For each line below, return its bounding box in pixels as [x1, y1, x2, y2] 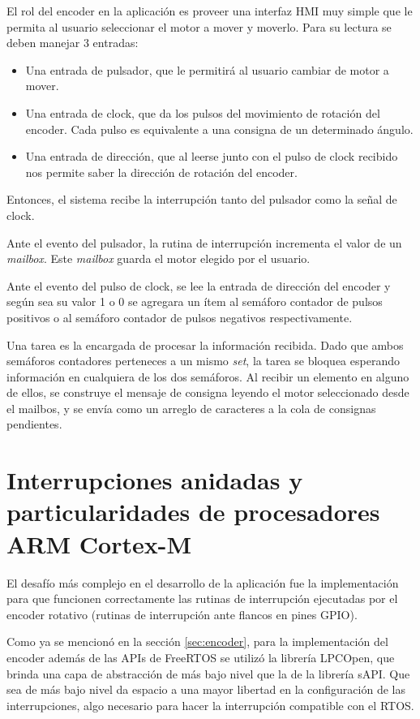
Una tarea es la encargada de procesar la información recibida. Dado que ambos [6, 336, 404, 353]
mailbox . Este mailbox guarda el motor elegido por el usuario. [6, 250, 311, 267]
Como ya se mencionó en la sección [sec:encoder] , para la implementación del [6, 633, 388, 650]
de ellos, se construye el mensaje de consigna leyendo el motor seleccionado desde [6, 384, 409, 401]
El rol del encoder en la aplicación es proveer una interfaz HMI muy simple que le [6, 2, 413, 19]
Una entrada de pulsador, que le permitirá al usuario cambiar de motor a [25, 61, 389, 78]
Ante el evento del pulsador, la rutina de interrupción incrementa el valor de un [6, 234, 402, 251]
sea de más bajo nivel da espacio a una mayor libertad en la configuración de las [6, 681, 405, 698]
